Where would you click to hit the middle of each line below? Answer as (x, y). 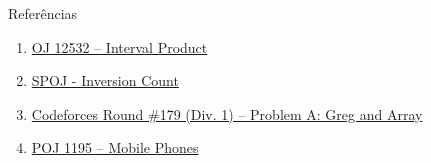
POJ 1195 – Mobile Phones (115, 147)
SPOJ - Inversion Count (105, 80)
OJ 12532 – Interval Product (119, 46)
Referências (43, 13)
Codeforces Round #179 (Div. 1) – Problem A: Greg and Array (227, 113)
